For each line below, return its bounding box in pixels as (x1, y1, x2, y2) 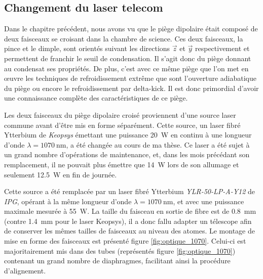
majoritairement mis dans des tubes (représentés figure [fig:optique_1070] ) (4, 245, 236, 256)
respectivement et (195, 43, 250, 54)
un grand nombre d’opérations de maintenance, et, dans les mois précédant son (4, 149, 250, 160)
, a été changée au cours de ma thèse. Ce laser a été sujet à (66, 139, 250, 150)
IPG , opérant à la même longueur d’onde (4, 196, 132, 206)
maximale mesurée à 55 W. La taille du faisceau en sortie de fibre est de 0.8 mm (4, 206, 256, 216)
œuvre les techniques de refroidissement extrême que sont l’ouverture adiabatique (4, 73, 256, 83)
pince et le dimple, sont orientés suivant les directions (4, 43, 170, 54)
